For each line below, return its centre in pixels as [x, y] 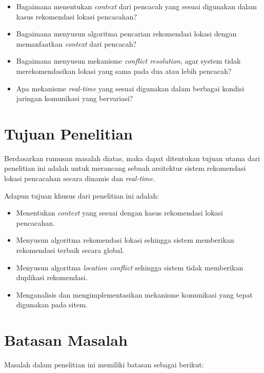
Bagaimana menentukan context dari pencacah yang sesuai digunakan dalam [137, 6]
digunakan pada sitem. [52, 305]
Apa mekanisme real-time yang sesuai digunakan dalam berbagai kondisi [130, 88]
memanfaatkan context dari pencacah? [76, 43]
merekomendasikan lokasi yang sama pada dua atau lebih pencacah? [124, 71]
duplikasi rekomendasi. [52, 277]
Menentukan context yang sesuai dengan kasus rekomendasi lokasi [120, 213]
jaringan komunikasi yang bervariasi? [75, 98]
